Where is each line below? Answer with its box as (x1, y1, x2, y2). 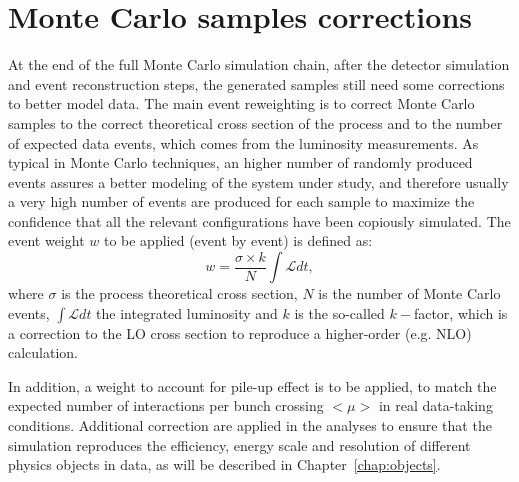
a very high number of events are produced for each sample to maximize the (8, 191, 475, 212)
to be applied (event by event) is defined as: (103, 230, 373, 251)
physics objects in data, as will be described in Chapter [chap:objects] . (8, 454, 441, 475)
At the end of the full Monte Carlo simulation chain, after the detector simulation (8, 54, 510, 75)
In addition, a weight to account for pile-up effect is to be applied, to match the (8, 375, 497, 396)
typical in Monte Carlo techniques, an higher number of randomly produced (8, 152, 473, 173)
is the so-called (294, 302, 385, 323)
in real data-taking (378, 395, 493, 416)
